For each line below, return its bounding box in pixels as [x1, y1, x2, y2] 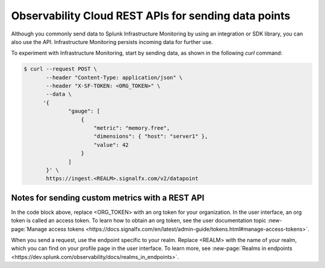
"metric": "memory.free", [93, 125, 170, 132]
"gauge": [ [68, 108, 101, 114]
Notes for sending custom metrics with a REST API [11, 193, 205, 203]
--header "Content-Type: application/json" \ [46, 74, 183, 81]
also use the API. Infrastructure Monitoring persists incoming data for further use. [11, 38, 213, 45]
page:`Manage [11, 225, 48, 232]
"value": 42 [93, 142, 129, 148]
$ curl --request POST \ [23, 66, 97, 72]
